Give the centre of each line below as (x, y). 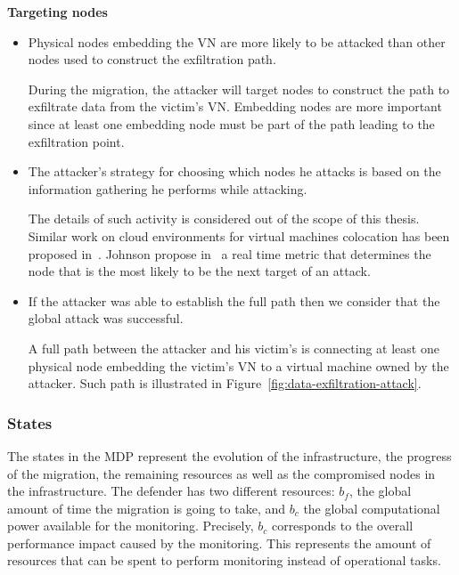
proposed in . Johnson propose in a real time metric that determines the (229, 253)
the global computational (372, 508)
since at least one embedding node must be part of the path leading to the (231, 123)
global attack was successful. (106, 318)
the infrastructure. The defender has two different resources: (171, 491)
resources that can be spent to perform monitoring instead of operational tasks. (224, 560)
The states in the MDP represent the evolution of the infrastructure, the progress (229, 455)
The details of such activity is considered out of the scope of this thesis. (224, 219)
